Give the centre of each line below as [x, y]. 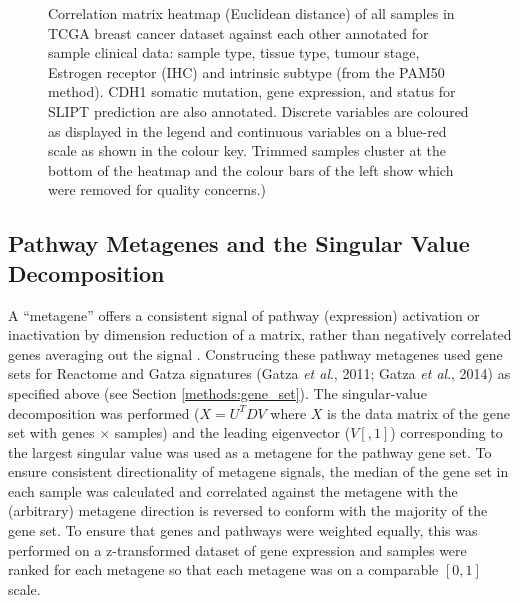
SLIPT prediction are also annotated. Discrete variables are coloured [258, 110]
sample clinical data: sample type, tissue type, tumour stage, [234, 52]
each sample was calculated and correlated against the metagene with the [233, 490]
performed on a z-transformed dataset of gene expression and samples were [237, 549]
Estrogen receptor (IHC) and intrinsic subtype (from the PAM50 [246, 71]
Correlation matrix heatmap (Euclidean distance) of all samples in [251, 13]
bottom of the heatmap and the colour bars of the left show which [251, 169]
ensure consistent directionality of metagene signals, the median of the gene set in [258, 471]
